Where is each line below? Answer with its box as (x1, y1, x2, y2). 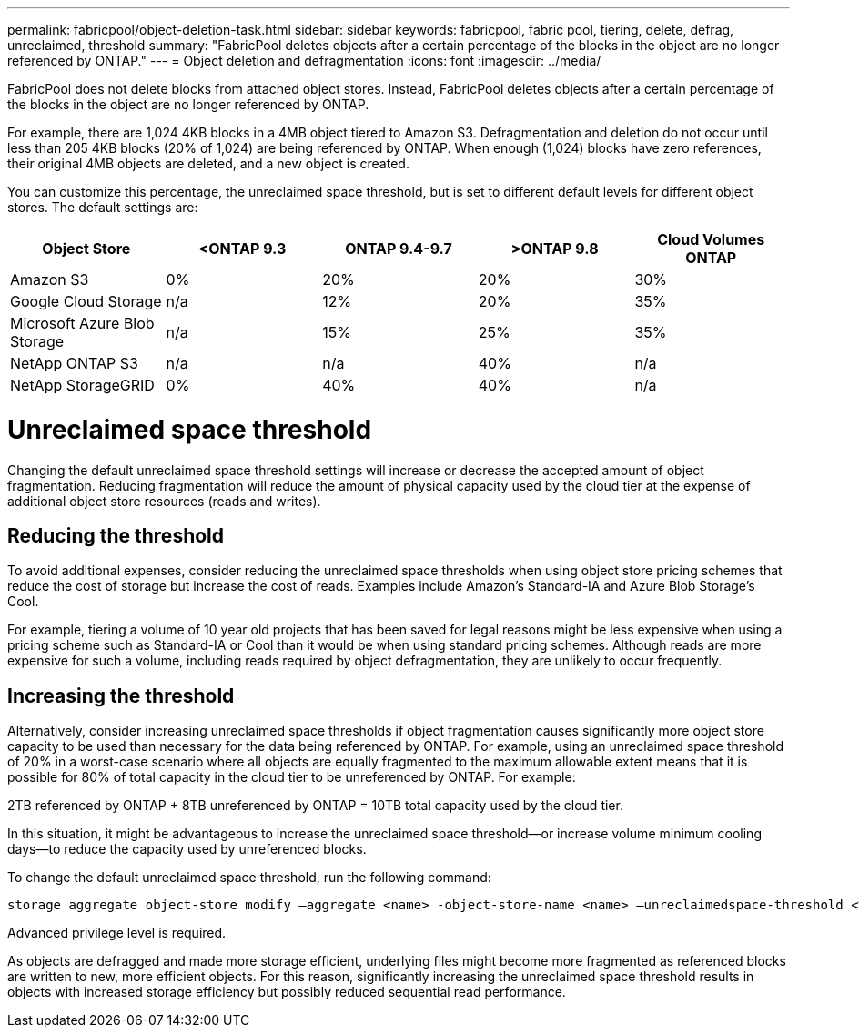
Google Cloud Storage (10, 292, 162, 310)
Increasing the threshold (7, 684, 235, 707)
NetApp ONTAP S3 (10, 354, 138, 372)
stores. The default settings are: (7, 199, 198, 215)
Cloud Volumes (657, 230, 765, 249)
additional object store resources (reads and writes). (7, 492, 321, 509)
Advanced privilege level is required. (7, 925, 227, 941)
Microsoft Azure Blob (10, 314, 155, 332)
